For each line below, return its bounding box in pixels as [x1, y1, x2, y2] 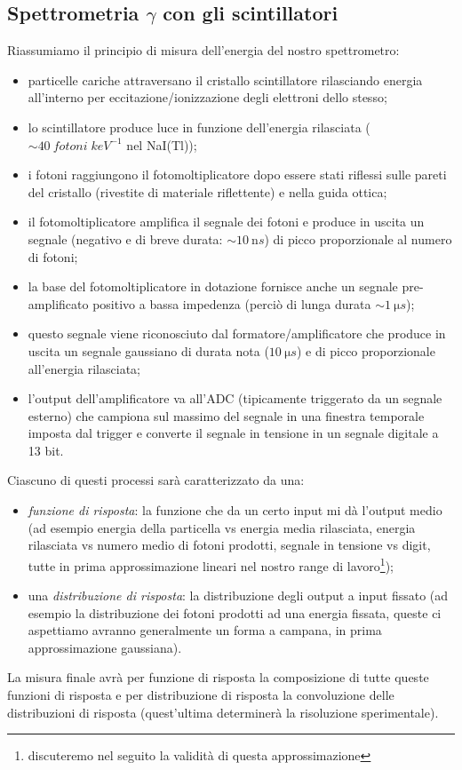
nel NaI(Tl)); [126, 135, 197, 154]
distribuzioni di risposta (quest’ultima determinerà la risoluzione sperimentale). [7, 703, 439, 721]
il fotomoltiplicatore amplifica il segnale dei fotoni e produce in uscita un [28, 212, 425, 231]
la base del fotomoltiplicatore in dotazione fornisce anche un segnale [28, 277, 398, 296]
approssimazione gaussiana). [28, 638, 182, 656]
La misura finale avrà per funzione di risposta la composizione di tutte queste [7, 668, 429, 687]
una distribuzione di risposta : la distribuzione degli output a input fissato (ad [28, 586, 449, 605]
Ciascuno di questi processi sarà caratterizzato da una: [7, 471, 305, 489]
